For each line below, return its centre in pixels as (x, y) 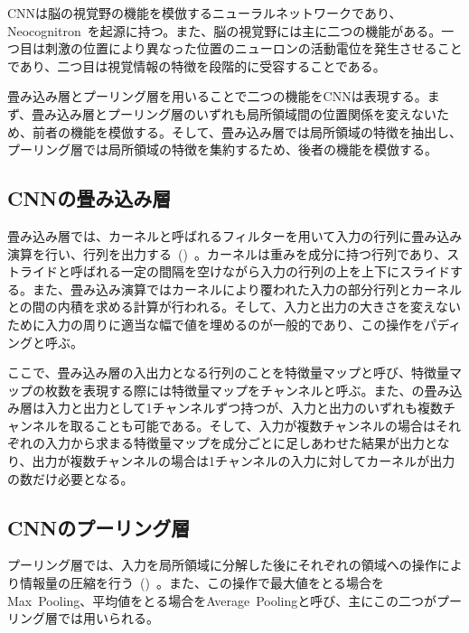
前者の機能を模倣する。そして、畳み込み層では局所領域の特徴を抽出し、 (247, 131)
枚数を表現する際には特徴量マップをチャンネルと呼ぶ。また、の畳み (247, 390)
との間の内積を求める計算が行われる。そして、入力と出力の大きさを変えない (234, 307)
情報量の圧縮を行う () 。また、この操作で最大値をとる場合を (202, 583)
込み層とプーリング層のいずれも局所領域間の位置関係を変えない (247, 113)
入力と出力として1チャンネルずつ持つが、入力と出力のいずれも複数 (244, 408)
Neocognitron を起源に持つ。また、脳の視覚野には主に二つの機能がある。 (225, 30)
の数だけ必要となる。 (70, 478)
